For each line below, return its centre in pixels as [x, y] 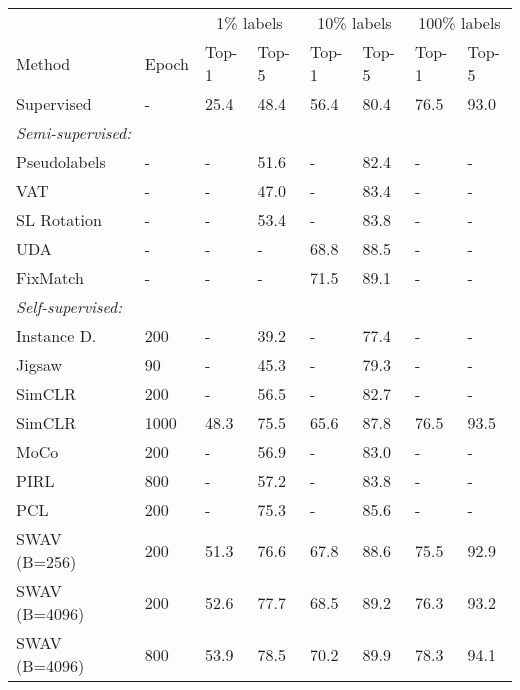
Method [43, 63]
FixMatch [50, 277]
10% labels [354, 22]
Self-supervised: [69, 306]
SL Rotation [59, 219]
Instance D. [56, 335]
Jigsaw [39, 364]
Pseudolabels [61, 161]
